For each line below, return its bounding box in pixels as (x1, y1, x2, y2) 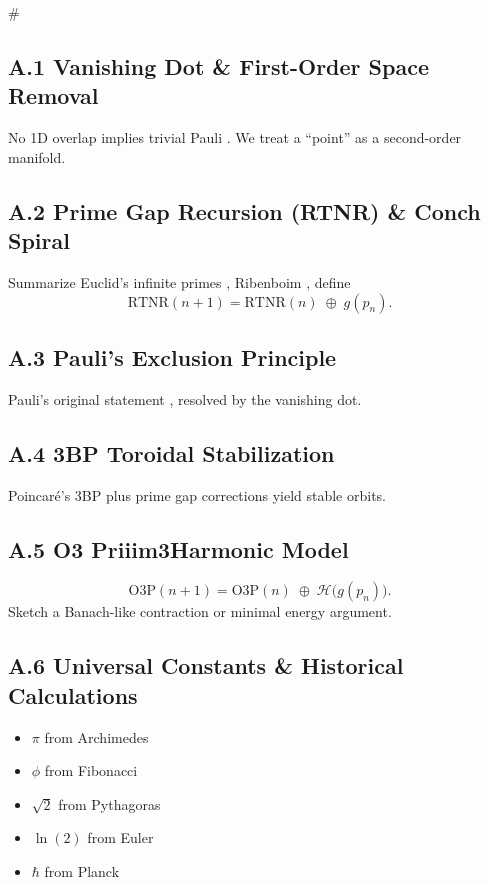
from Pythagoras (58, 793, 161, 814)
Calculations (8, 679, 138, 710)
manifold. (8, 146, 66, 167)
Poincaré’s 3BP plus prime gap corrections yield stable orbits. (8, 484, 387, 505)
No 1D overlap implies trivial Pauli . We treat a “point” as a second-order (8, 127, 462, 148)
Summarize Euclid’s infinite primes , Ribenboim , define (8, 271, 351, 292)
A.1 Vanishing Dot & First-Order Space (8, 50, 429, 81)
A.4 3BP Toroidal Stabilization (8, 437, 335, 468)
